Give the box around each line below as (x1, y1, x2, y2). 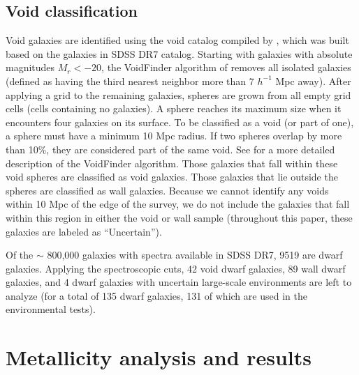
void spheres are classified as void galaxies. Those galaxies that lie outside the (6, 169, 338, 184)
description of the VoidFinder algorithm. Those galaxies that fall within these (6, 155, 338, 170)
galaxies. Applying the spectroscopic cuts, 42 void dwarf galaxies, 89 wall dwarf (6, 261, 346, 275)
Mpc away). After (275, 73, 351, 88)
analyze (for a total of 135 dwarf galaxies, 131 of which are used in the (6, 288, 307, 303)
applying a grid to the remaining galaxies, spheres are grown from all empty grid (6, 87, 351, 102)
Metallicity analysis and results (6, 343, 312, 372)
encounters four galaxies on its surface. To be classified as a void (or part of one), (6, 114, 354, 129)
